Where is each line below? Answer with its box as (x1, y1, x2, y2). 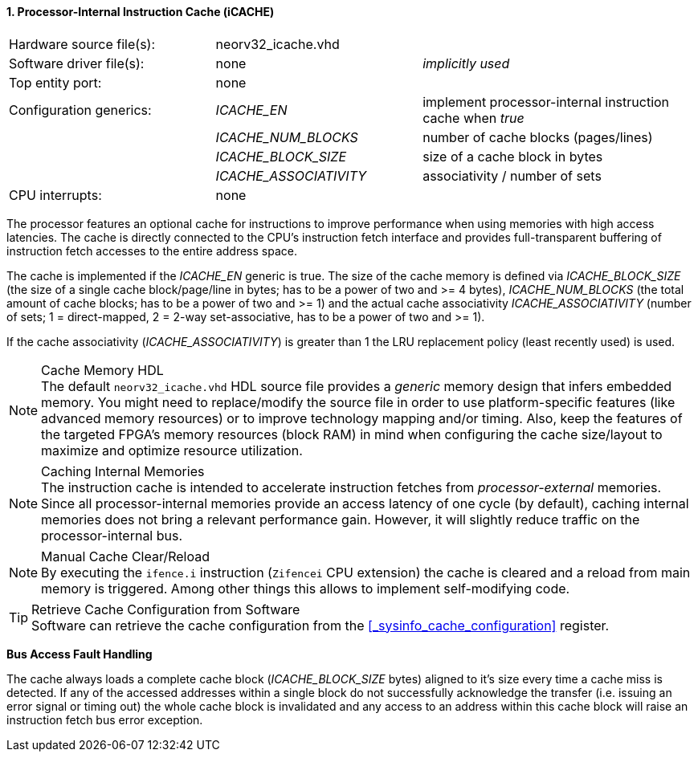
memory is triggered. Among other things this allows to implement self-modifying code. (41, 580, 570, 597)
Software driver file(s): (9, 55, 145, 71)
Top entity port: (9, 74, 102, 91)
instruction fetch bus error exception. (6, 712, 203, 727)
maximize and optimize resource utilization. (41, 442, 303, 458)
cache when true (422, 109, 525, 126)
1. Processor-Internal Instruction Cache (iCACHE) (6, 5, 275, 18)
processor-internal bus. (41, 527, 183, 544)
